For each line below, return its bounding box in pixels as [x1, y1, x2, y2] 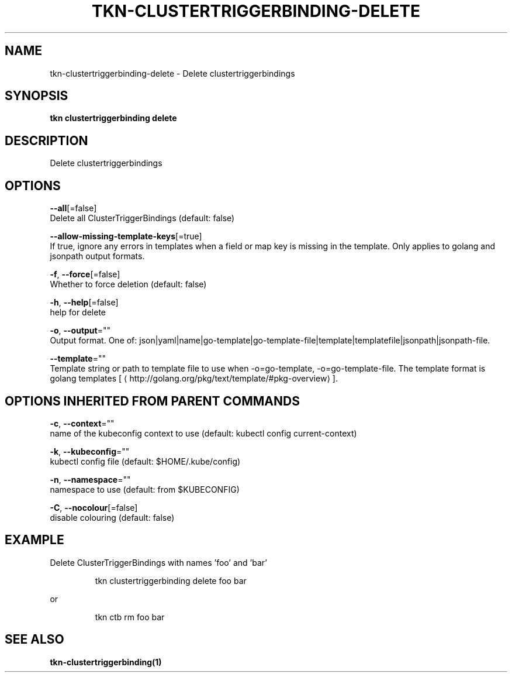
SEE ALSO [5, 632, 64, 647]
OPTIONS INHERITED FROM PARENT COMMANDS [5, 393, 300, 408]
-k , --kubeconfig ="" [50, 446, 130, 456]
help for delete [50, 307, 106, 318]
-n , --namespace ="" [50, 474, 131, 484]
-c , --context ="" [50, 418, 115, 428]
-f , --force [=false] [50, 269, 120, 280]
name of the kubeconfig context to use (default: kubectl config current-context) [50, 428, 357, 438]
